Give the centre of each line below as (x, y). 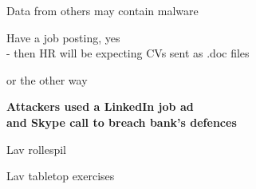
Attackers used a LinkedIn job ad (100, 106)
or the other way (47, 79)
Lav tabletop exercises (61, 176)
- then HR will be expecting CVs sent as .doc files (128, 53)
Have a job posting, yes (63, 37)
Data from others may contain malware (102, 10)
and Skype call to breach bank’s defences (122, 122)
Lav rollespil (36, 149)
